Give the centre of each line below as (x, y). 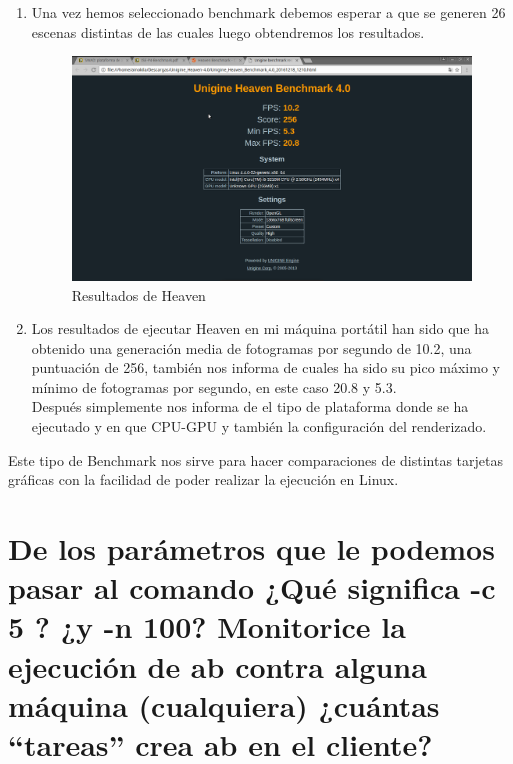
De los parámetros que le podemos (251, 548)
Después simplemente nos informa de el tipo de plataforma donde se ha (250, 406)
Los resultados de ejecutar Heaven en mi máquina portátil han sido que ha (260, 328)
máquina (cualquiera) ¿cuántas (224, 704)
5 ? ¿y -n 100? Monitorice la (207, 626)
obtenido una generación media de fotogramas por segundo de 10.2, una (251, 347)
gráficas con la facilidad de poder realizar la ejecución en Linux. (203, 479)
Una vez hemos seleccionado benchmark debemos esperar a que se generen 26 (268, 12)
